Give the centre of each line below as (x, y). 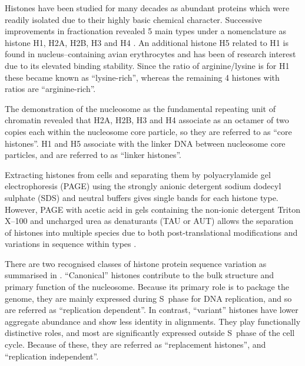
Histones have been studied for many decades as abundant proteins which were (147, 8)
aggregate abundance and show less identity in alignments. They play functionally (153, 321)
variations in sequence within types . (71, 244)
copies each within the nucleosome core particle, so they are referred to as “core (148, 131)
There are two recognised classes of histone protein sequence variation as (136, 263)
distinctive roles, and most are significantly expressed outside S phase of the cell (150, 333)
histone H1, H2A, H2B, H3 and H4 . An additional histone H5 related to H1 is (147, 42)
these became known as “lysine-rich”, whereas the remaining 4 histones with (142, 77)
